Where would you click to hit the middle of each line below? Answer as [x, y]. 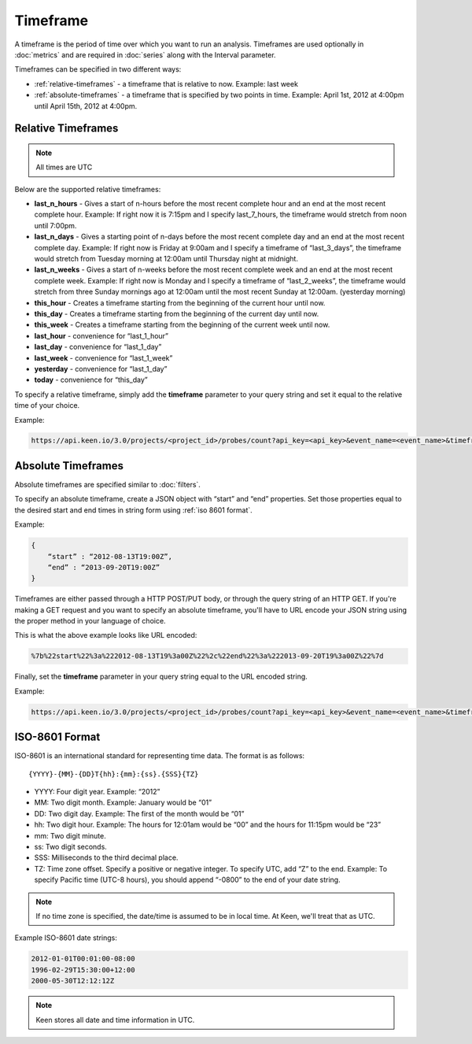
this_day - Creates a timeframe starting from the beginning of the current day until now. [177, 313]
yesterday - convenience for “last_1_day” [101, 368]
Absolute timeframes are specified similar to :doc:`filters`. [107, 484]
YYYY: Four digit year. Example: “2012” [97, 792]
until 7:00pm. [55, 225]
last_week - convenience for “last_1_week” [103, 357]
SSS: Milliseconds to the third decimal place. [106, 857]
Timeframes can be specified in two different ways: [98, 69]
